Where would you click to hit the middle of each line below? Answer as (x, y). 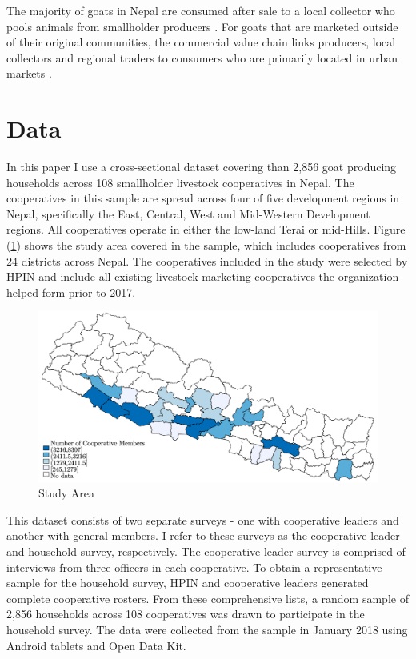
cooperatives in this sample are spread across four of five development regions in (203, 198)
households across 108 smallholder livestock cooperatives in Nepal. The (180, 182)
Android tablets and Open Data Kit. (96, 645)
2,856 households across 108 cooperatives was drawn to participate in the (186, 614)
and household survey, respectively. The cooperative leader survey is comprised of (206, 551)
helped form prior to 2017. (71, 292)
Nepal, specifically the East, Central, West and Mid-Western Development (188, 213)
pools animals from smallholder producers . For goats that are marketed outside (202, 26)
